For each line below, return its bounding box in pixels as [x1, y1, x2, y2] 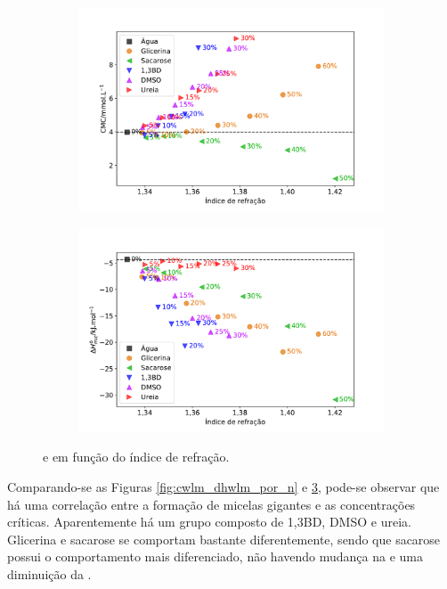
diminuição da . [7, 564, 92, 583]
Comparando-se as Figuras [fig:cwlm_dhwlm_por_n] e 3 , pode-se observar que [7, 478, 440, 495]
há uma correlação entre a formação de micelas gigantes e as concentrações [7, 495, 416, 513]
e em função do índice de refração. [43, 447, 230, 466]
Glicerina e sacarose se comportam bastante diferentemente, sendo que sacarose [7, 529, 441, 548]
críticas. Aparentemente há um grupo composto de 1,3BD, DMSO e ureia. [7, 512, 411, 531]
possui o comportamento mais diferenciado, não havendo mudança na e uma [7, 547, 423, 566]
